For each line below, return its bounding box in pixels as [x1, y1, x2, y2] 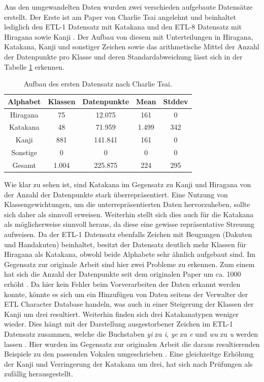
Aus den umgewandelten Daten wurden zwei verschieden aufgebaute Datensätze [4, 2, 253, 12]
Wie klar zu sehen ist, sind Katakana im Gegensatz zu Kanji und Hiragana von [4, 179, 251, 190]
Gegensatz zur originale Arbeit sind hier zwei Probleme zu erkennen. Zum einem [4, 258, 255, 269]
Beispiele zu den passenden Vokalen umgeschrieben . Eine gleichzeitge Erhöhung [4, 348, 254, 359]
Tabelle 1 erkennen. [4, 61, 65, 72]
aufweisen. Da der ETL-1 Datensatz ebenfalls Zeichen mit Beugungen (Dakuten [4, 229, 252, 240]
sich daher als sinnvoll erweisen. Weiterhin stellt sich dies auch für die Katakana [4, 209, 254, 219]
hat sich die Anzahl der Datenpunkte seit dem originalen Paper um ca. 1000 [4, 269, 241, 279]
